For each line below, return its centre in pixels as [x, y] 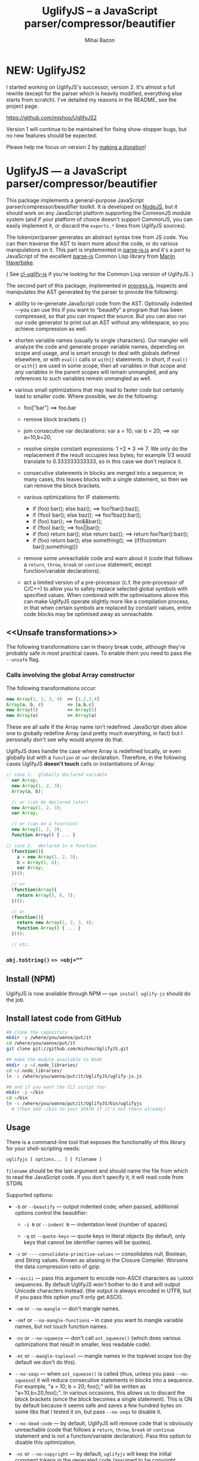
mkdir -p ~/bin [25, 1092]
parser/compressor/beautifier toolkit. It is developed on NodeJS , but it [92, 206]
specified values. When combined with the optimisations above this [106, 595]
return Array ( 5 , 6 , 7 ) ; [46, 895]
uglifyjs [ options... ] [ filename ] [54, 1159]
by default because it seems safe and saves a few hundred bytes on [98, 1405]
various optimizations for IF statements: [72, 497]
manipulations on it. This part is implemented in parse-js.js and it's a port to [99, 250]
